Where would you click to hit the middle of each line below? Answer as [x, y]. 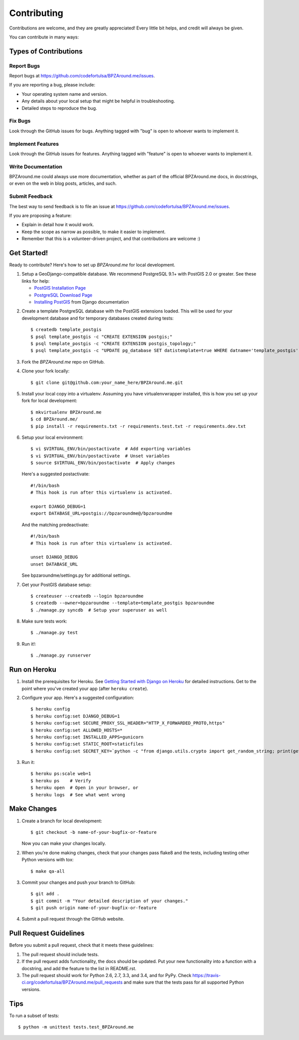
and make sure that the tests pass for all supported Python [184, 982]
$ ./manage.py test [54, 633]
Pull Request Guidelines [47, 933]
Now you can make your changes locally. [64, 843]
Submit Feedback [31, 196]
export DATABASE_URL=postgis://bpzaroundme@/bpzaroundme [102, 514]
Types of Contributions [46, 51]
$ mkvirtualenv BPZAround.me [66, 412]
